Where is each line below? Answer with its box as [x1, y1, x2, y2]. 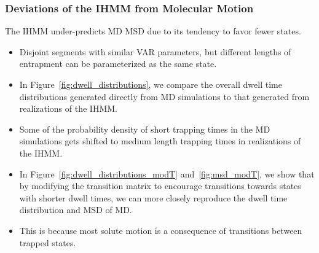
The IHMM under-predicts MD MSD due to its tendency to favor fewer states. [5, 25, 301, 37]
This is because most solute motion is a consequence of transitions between [19, 224, 302, 236]
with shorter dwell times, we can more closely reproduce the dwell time [19, 191, 288, 204]
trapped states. [19, 236, 76, 249]
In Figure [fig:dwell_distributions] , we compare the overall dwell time [19, 78, 282, 90]
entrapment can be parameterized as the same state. [19, 57, 217, 70]
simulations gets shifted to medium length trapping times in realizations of [19, 134, 301, 147]
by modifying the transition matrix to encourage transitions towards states [19, 179, 301, 192]
